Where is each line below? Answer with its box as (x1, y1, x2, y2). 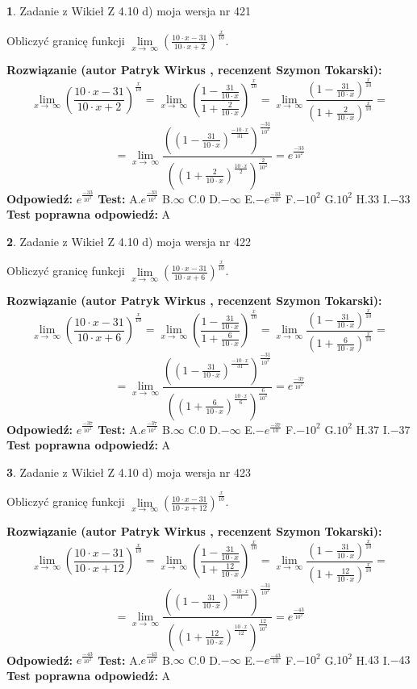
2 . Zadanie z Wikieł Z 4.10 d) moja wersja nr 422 (6, 232, 252, 249)
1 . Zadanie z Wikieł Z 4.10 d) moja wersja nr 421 (6, 2, 252, 19)
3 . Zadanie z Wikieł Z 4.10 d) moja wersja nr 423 (6, 463, 252, 480)
